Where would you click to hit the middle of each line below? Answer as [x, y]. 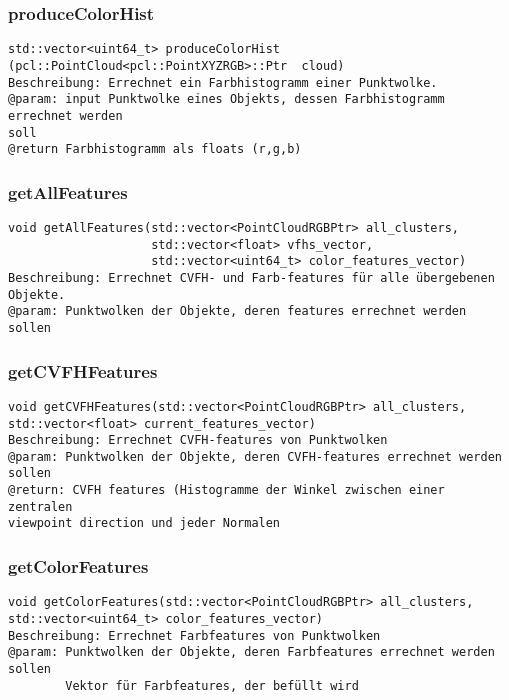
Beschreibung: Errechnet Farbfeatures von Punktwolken [194, 635]
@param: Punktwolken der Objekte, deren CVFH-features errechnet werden [255, 456]
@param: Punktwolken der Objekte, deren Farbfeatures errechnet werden [251, 652]
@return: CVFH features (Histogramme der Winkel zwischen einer [226, 490]
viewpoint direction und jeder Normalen [144, 523]
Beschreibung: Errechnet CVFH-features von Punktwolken [198, 440]
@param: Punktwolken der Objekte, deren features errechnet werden [237, 311]
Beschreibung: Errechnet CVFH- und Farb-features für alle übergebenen [251, 278]
